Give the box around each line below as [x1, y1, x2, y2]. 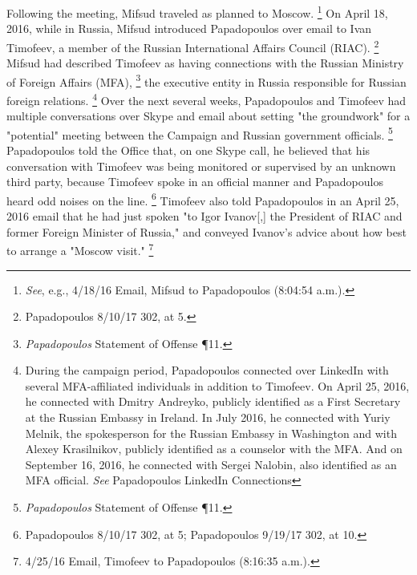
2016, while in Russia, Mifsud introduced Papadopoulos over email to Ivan [6, 20, 372, 37]
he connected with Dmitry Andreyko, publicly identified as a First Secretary [25, 393, 401, 410]
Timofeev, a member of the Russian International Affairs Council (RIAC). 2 [6, 36, 379, 55]
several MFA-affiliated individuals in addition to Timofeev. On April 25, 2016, [25, 377, 410, 394]
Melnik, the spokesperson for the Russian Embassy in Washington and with [25, 424, 397, 441]
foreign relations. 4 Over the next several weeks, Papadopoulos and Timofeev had [6, 89, 407, 108]
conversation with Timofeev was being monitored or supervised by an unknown [6, 157, 396, 174]
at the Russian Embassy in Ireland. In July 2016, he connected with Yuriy [25, 409, 391, 426]
